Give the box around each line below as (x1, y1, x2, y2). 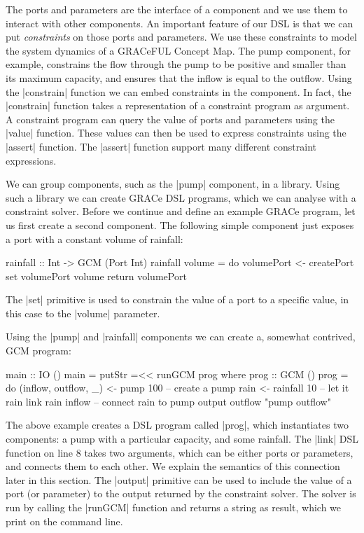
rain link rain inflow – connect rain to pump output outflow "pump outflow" (6, 394, 331, 408)
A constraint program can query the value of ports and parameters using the (6, 111, 335, 126)
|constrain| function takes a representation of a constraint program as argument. (6, 98, 350, 113)
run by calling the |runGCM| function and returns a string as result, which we (6, 500, 342, 514)
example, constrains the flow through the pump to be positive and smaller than (6, 57, 346, 71)
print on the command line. (6, 513, 123, 528)
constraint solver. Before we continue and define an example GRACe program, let (6, 204, 356, 219)
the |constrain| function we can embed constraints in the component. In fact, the (6, 84, 351, 99)
